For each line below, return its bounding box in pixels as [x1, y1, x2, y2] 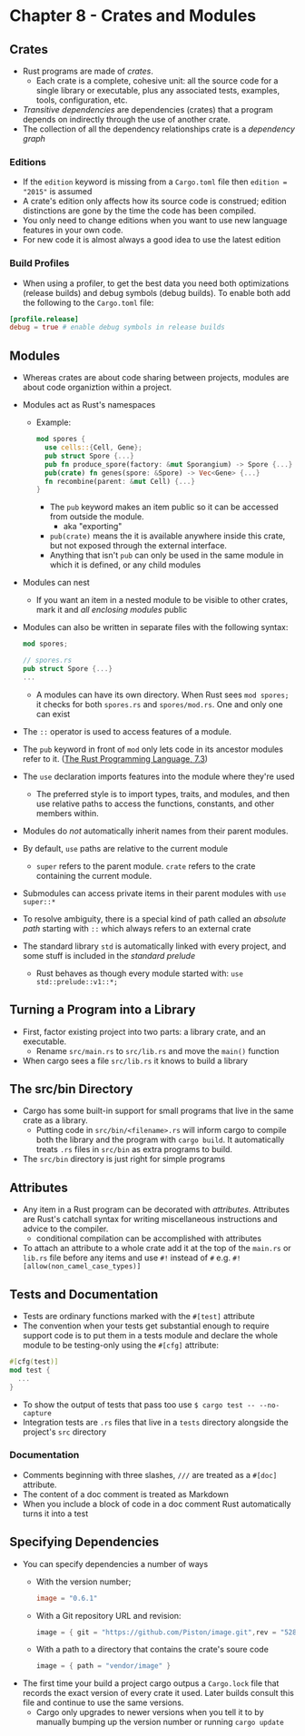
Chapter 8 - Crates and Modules [9, 5, 257, 26]
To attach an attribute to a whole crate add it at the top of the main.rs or [22, 1243, 292, 1254]
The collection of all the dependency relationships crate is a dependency [22, 123, 295, 134]
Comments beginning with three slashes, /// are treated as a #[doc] [22, 1469, 278, 1480]
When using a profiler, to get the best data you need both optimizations [22, 278, 290, 289]
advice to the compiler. [22, 1223, 109, 1235]
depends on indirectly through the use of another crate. [22, 114, 231, 124]
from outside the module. [49, 511, 144, 522]
